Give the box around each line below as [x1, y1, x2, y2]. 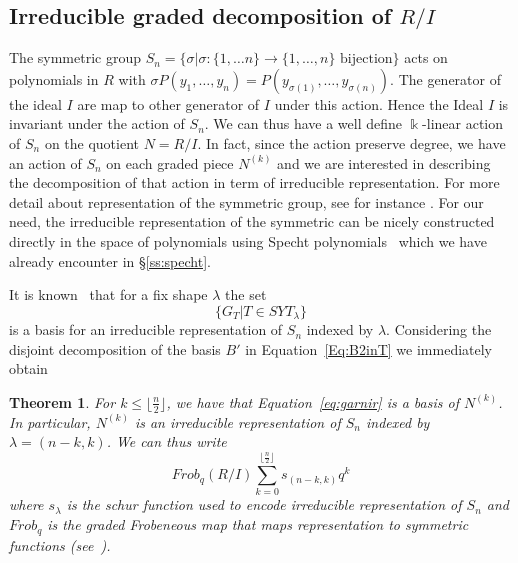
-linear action [422, 113, 504, 134]
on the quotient [44, 132, 140, 153]
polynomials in [9, 68, 99, 89]
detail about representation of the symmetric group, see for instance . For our [9, 191, 484, 212]
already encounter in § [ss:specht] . [9, 250, 211, 271]
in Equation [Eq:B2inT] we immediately [245, 338, 493, 359]
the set [225, 284, 267, 305]
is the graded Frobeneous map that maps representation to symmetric [47, 514, 469, 535]
